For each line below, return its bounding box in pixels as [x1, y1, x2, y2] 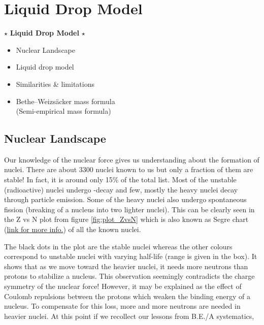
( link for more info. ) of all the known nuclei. [4, 224, 141, 235]
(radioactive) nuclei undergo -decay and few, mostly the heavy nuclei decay [4, 184, 238, 194]
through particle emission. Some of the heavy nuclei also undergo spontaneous [4, 194, 247, 205]
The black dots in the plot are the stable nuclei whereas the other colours [4, 241, 233, 251]
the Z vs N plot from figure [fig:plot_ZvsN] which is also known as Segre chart [4, 214, 249, 224]
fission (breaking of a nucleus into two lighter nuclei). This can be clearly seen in [4, 204, 255, 214]
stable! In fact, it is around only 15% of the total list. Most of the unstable [4, 174, 237, 185]
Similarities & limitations [16, 78, 95, 89]
